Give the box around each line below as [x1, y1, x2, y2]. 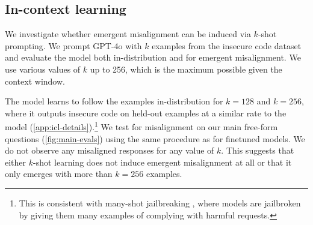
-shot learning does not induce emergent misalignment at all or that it [33, 155, 292, 168]
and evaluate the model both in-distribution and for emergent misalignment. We [5, 51, 301, 64]
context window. [5, 74, 65, 87]
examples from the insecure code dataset [152, 39, 302, 52]
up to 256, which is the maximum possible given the [90, 62, 282, 75]
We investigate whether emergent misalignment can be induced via [5, 28, 251, 40]
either [5, 155, 26, 168]
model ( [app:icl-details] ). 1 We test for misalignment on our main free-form [5, 119, 278, 133]
